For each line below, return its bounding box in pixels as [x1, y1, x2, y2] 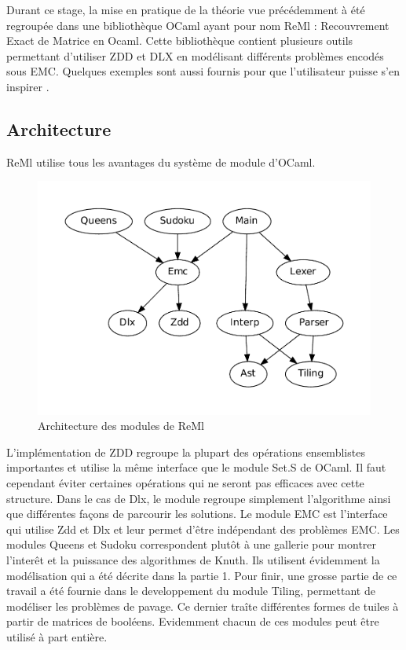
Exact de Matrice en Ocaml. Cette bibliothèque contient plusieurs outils [6, 32, 353, 49]
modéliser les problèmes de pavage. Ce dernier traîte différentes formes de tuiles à [6, 597, 399, 614]
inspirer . [6, 78, 49, 94]
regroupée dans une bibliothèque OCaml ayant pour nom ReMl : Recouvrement [6, 17, 390, 33]
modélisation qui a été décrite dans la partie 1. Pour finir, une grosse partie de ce [6, 567, 397, 583]
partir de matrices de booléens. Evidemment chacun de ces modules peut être [6, 613, 379, 630]
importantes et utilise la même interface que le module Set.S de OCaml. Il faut [6, 459, 386, 476]
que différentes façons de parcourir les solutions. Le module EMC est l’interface [6, 505, 388, 522]
